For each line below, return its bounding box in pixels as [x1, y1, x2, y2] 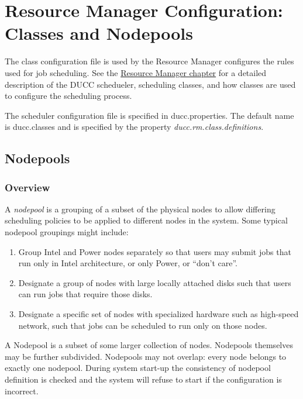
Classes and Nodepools [5, 21, 194, 45]
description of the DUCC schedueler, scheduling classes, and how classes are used [5, 78, 296, 90]
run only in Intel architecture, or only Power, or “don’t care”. [18, 257, 238, 269]
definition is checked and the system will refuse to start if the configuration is [5, 373, 282, 385]
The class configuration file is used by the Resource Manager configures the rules [5, 55, 294, 67]
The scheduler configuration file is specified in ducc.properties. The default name [5, 109, 294, 121]
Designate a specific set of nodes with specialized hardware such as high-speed [18, 308, 299, 320]
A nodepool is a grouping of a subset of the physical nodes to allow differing [5, 202, 276, 215]
